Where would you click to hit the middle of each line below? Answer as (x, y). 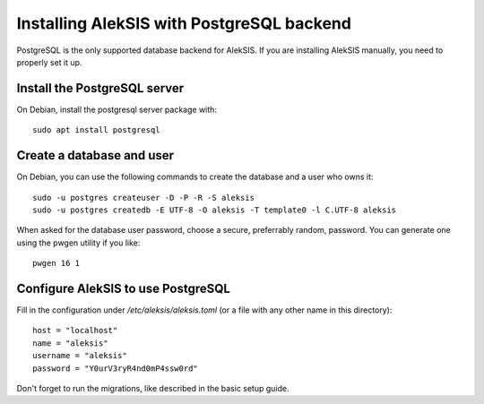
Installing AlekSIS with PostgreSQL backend (184, 23)
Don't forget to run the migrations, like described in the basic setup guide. (153, 388)
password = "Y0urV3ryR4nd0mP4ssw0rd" (116, 368)
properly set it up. (49, 62)
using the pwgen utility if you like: (78, 243)
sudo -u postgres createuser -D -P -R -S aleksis (144, 198)
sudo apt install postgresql (96, 130)
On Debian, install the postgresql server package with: (117, 109)
